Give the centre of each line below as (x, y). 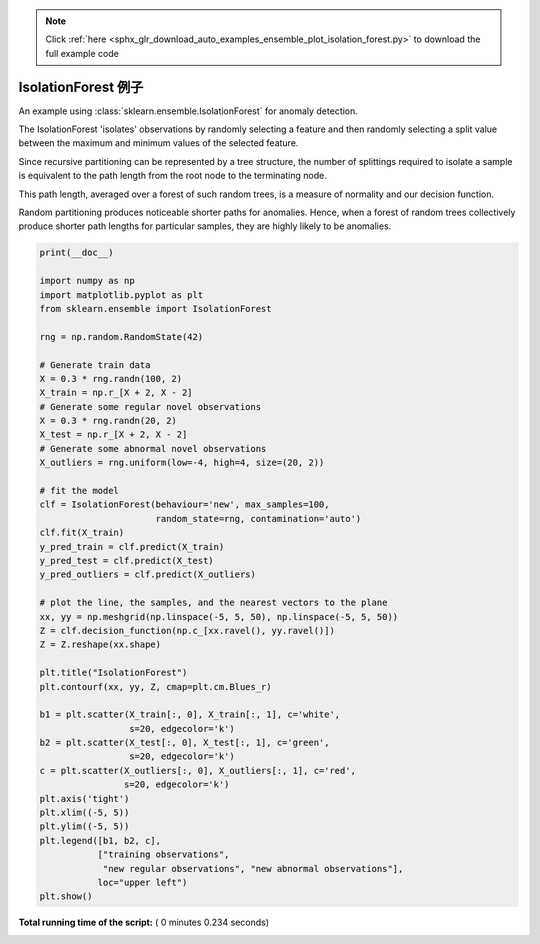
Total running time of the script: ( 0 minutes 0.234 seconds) (144, 922)
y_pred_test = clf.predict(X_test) (126, 560)
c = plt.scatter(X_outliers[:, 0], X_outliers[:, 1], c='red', (198, 770)
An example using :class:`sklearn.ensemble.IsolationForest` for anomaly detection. (188, 111)
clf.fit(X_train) (82, 533)
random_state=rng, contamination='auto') (258, 518)
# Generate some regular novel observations (150, 406)
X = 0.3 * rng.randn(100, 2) (111, 378)
